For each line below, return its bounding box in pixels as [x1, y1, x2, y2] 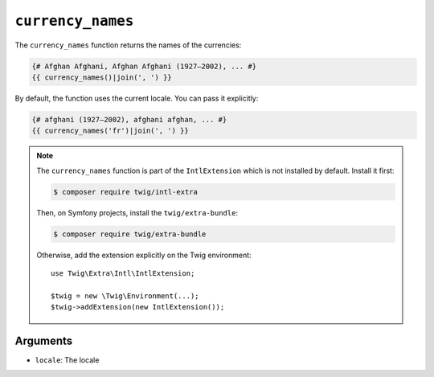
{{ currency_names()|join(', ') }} [31, 72, 172, 82]
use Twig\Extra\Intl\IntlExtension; [51, 268, 195, 277]
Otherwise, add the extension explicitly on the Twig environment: [36, 250, 252, 260]
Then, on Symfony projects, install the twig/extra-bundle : [36, 207, 239, 217]
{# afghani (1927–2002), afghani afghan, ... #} [31, 115, 227, 124]
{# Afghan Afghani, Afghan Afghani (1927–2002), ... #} [31, 61, 257, 71]
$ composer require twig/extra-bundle [53, 229, 207, 239]
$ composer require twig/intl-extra [53, 187, 199, 196]
